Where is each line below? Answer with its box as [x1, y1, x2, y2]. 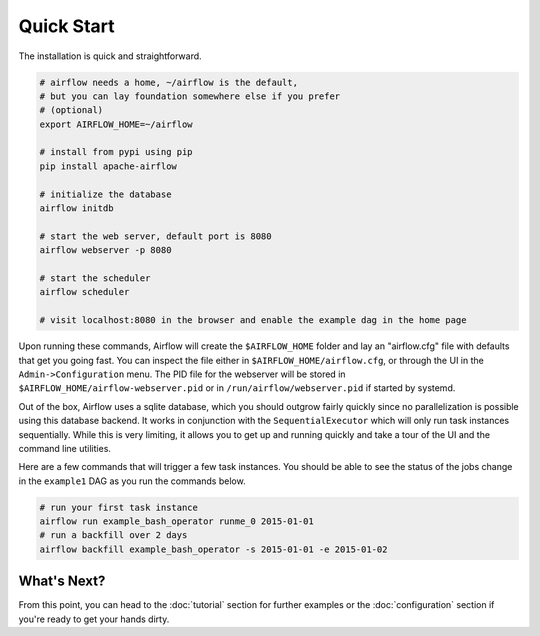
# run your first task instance [39, 501, 199, 513]
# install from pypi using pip [39, 146, 194, 158]
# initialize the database [39, 188, 172, 200]
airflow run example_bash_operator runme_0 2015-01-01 [39, 516, 314, 527]
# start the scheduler [39, 273, 151, 284]
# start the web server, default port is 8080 [39, 230, 272, 242]
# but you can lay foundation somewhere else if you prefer [39, 90, 341, 102]
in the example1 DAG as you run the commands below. [18, 475, 246, 487]
